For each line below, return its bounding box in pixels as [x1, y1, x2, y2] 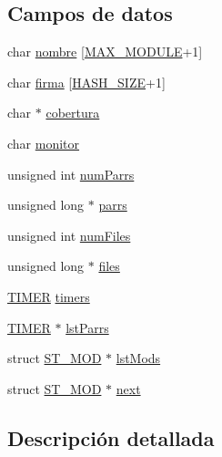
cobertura [45, 103, 100, 122]
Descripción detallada [7, 423, 215, 452]
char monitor [7, 133, 80, 152]
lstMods [116, 348, 161, 368]
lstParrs [66, 317, 109, 337]
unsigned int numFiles [7, 225, 131, 244]
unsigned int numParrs [7, 164, 135, 183]
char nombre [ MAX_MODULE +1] [7, 42, 203, 61]
